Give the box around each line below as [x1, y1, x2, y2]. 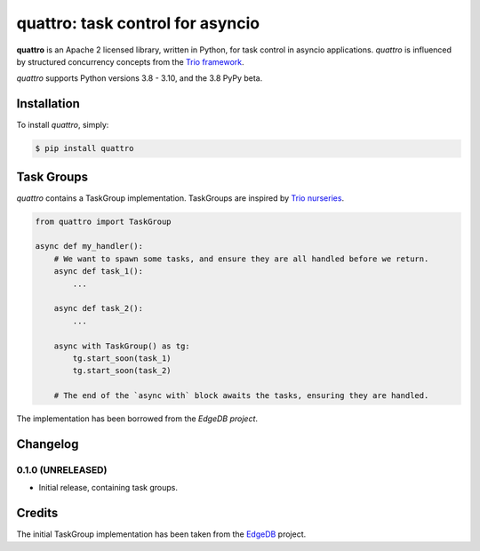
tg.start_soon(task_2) [72, 365, 172, 376]
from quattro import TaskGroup [35, 216, 172, 227]
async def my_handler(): [35, 241, 144, 252]
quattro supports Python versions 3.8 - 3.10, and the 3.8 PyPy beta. [16, 73, 263, 84]
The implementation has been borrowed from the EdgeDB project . [16, 413, 258, 424]
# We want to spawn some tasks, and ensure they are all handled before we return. [53, 253, 429, 264]
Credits [16, 506, 59, 521]
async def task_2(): [53, 303, 144, 314]
